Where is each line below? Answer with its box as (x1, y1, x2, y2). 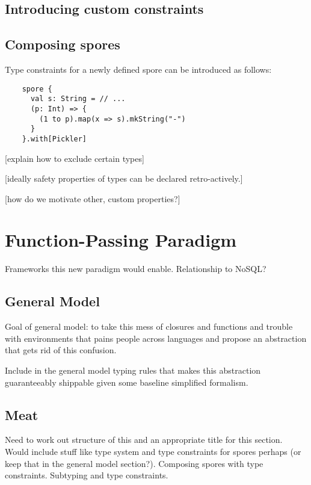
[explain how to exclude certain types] (5, 152, 144, 164)
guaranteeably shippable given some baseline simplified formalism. (5, 375, 248, 388)
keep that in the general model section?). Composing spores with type (5, 457, 263, 469)
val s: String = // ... (30, 94, 126, 103)
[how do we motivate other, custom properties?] (5, 192, 180, 205)
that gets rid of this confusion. (5, 344, 117, 356)
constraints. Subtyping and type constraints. (5, 469, 168, 481)
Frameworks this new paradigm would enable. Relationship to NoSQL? (5, 262, 266, 275)
